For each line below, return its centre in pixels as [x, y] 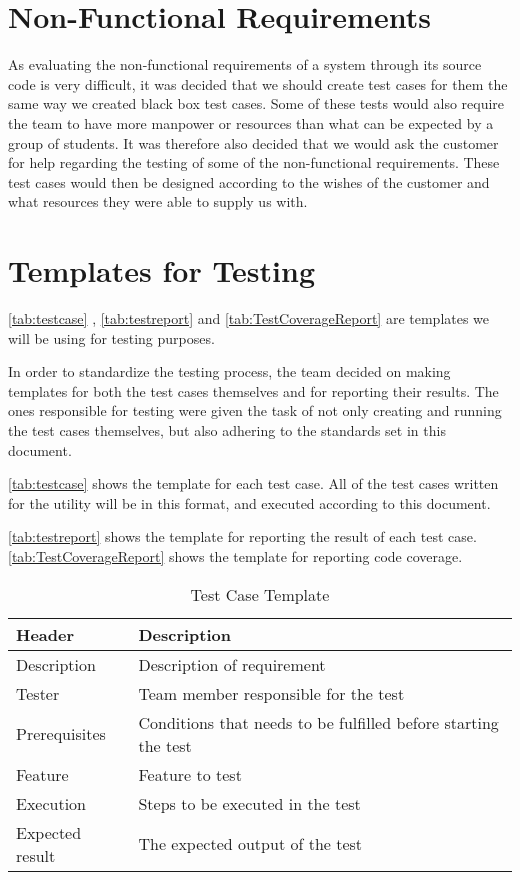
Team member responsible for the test [271, 693]
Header [45, 634]
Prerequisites [61, 734]
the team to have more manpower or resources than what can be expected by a [251, 122]
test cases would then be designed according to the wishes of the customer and [249, 181]
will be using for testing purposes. [111, 337]
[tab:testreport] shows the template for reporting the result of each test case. [242, 536]
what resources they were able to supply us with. [158, 201]
